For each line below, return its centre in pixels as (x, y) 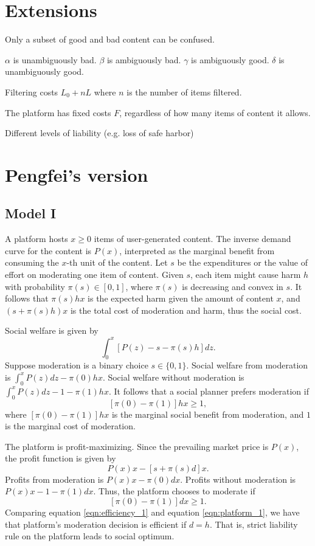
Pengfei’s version (77, 174)
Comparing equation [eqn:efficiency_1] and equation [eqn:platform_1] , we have (152, 512)
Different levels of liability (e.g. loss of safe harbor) (99, 133)
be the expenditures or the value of (243, 262)
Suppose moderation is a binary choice (77, 365)
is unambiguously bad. (55, 59)
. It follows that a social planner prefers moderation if (209, 391)
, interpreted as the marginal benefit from (197, 250)
